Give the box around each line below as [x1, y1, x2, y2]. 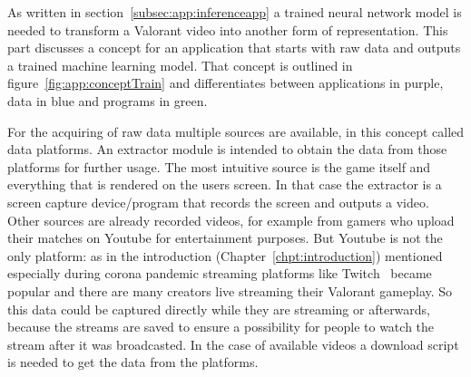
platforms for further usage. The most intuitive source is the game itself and [7, 157, 431, 176]
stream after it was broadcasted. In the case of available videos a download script [7, 334, 459, 353]
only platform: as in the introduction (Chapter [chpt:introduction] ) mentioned [7, 246, 443, 265]
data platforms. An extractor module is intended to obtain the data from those [7, 140, 447, 159]
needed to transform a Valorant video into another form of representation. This [7, 20, 448, 39]
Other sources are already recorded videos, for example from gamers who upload [7, 210, 455, 229]
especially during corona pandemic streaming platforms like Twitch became [7, 264, 432, 283]
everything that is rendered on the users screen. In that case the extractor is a [7, 175, 442, 194]
